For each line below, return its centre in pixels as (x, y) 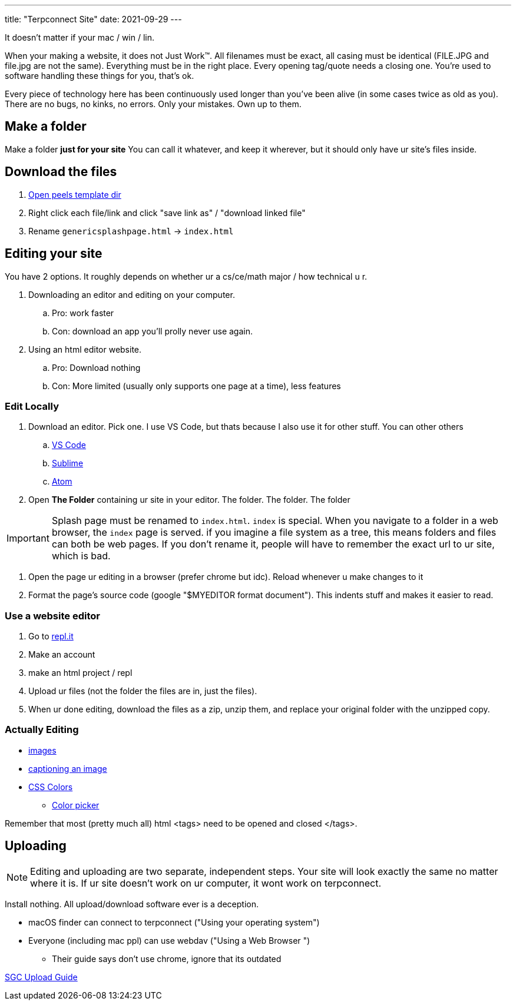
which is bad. (81, 556)
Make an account (62, 655)
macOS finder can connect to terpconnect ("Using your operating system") (174, 922)
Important (28, 538)
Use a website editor (52, 616)
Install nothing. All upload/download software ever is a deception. (132, 904)
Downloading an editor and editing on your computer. (132, 294)
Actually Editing (42, 730)
